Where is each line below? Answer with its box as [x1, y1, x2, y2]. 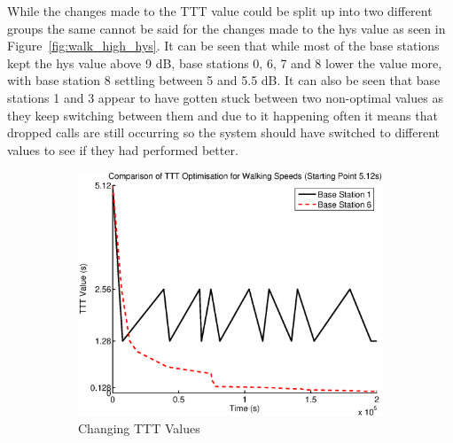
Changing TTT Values [78, 419, 200, 438]
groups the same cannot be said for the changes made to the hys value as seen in [7, 19, 446, 37]
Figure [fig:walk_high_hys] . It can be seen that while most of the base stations [7, 36, 440, 55]
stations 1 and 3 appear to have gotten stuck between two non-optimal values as [7, 88, 443, 106]
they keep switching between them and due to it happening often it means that [7, 105, 438, 124]
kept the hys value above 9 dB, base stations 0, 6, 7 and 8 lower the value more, [7, 53, 442, 72]
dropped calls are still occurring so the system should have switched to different [7, 123, 440, 142]
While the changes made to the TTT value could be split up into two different [7, 2, 433, 19]
